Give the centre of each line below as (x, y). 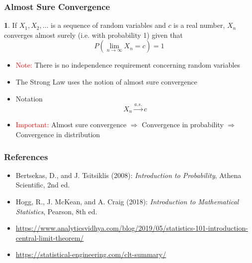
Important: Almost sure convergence (71, 125)
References (26, 156)
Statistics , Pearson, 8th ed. (56, 211)
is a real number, (199, 25)
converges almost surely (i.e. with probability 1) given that (93, 35)
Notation (29, 98)
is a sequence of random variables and (108, 25)
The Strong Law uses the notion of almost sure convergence (106, 82)
